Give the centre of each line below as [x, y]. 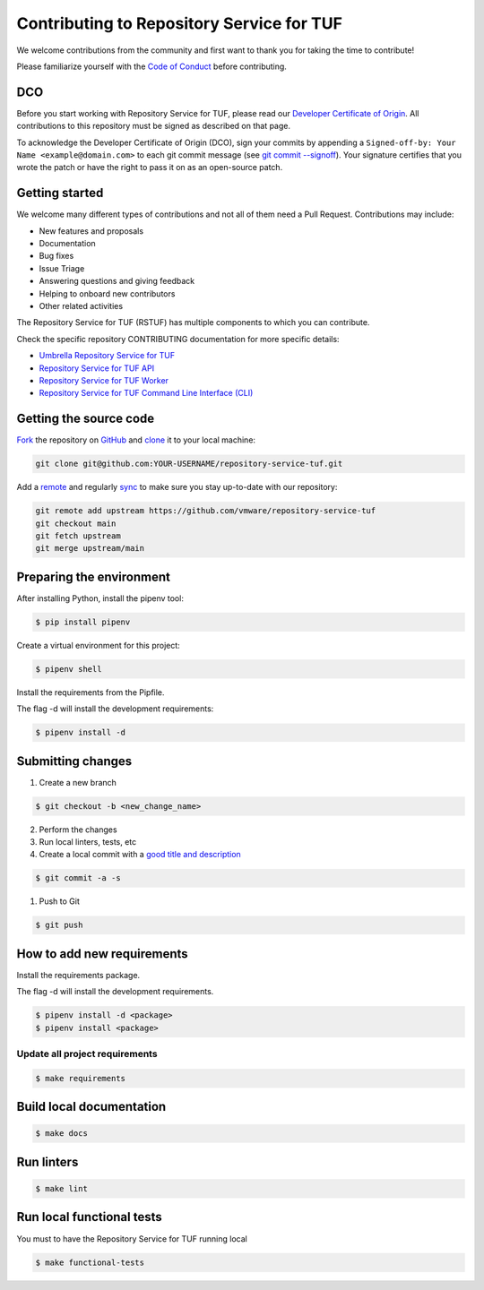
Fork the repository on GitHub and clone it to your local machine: [136, 440]
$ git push [59, 925]
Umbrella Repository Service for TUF [107, 356]
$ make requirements [80, 1078]
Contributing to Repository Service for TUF [179, 23]
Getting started [60, 193]
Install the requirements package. [78, 975]
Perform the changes [78, 830]
